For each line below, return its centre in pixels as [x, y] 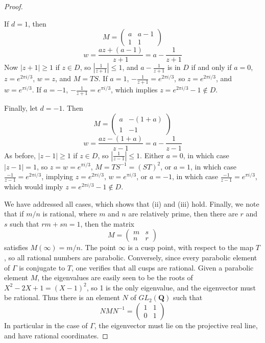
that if [14, 214]
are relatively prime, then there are [183, 214]
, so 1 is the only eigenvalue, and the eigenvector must [171, 287]
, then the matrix [107, 223]
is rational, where [70, 214]
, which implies [134, 90]
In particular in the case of [46, 325]
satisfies [16, 247]
